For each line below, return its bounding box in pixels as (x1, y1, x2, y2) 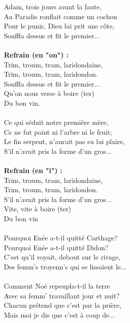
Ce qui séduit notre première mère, (4, 117, 108, 127)
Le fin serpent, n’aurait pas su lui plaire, (4, 136, 125, 147)
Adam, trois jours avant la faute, (4, 1, 102, 11)
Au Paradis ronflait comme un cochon (4, 11, 117, 21)
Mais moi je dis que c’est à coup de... (4, 310, 115, 320)
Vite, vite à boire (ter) (4, 204, 71, 214)
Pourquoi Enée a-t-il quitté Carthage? (4, 233, 118, 243)
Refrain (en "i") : (4, 165, 63, 176)
